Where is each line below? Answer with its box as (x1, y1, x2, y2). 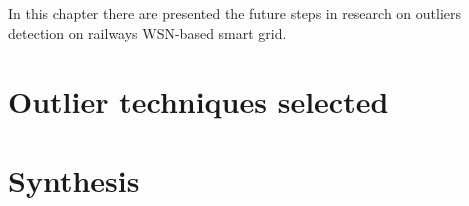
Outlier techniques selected (8, 81, 389, 122)
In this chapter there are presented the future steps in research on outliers (8, 3, 462, 23)
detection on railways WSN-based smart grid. (8, 22, 287, 43)
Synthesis (8, 159, 140, 200)
